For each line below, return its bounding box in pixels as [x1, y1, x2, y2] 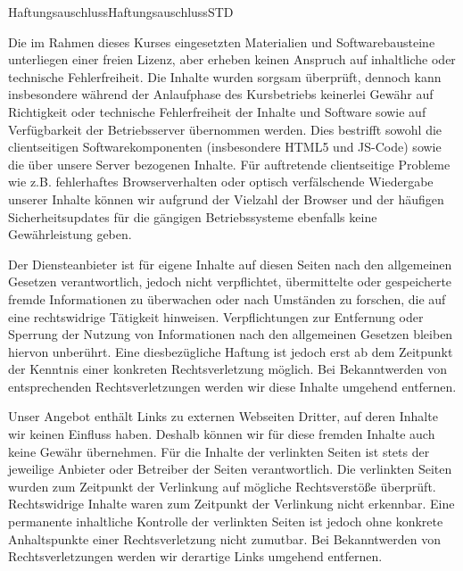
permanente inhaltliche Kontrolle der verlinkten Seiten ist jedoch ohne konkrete [8, 512, 443, 531]
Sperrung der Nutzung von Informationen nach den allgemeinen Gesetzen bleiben [8, 325, 453, 343]
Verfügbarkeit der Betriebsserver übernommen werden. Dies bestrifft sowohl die [8, 120, 442, 138]
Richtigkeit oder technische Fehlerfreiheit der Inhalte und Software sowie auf [8, 102, 426, 120]
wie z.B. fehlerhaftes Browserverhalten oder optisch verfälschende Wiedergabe [8, 172, 434, 191]
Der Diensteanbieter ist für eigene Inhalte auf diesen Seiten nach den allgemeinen [8, 254, 452, 273]
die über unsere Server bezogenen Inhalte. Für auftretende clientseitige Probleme [8, 154, 451, 173]
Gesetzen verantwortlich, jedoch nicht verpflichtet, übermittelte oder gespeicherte [8, 272, 452, 291]
